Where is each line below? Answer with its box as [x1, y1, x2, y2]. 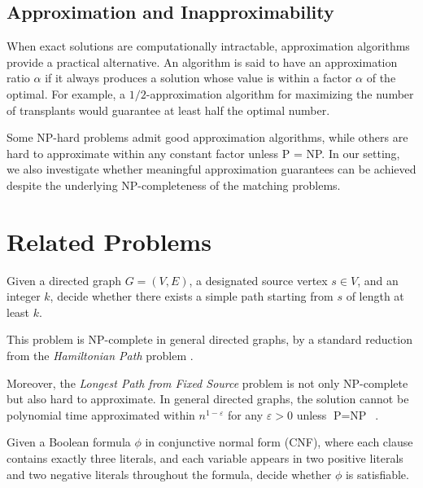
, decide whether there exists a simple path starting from [50, 288, 334, 305]
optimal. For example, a [7, 85, 126, 102]
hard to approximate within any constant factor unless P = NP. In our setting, [7, 144, 400, 161]
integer [7, 288, 41, 305]
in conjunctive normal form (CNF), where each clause [145, 433, 413, 451]
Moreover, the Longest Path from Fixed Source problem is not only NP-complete [7, 374, 408, 391]
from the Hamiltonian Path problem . [7, 347, 194, 364]
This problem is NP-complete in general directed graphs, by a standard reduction [7, 331, 412, 348]
